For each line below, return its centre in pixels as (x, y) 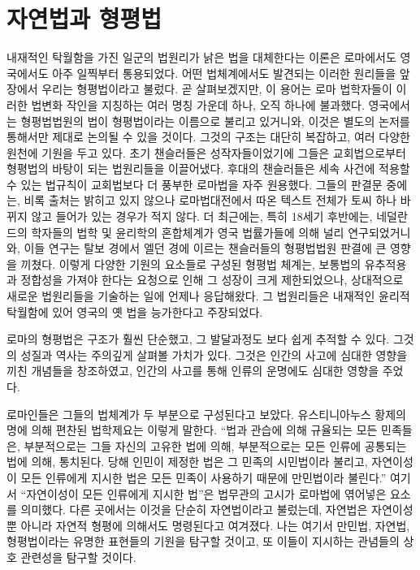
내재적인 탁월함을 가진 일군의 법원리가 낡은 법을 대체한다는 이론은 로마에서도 (201, 57)
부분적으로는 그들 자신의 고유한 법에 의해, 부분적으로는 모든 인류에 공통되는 (215, 445)
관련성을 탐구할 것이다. (78, 557)
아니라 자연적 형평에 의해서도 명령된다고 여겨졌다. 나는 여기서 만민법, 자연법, (215, 525)
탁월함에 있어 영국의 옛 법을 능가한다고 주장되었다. (135, 311)
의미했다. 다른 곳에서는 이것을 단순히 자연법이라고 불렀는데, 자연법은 (194, 510)
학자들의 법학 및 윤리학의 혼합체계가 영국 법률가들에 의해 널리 (188, 232)
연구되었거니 (379, 232)
